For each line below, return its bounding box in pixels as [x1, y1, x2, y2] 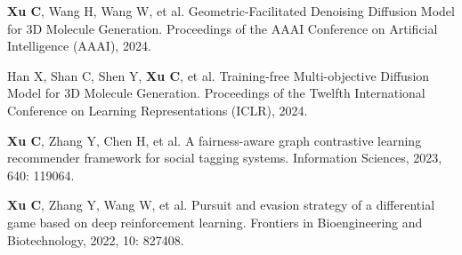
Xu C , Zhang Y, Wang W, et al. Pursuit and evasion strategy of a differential [7, 195, 435, 214]
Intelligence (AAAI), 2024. [7, 36, 151, 55]
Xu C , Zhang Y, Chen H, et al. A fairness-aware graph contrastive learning [7, 131, 422, 149]
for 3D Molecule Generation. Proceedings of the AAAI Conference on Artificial [7, 19, 438, 37]
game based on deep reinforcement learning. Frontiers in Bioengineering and [7, 212, 423, 231]
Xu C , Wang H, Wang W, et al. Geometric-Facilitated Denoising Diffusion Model [7, 2, 455, 20]
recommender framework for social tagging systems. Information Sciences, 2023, [7, 148, 442, 167]
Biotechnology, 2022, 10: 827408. [7, 230, 184, 249]
